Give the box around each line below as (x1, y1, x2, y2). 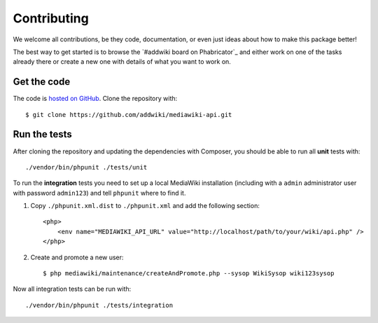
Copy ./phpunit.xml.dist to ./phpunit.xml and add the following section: (30, 202, 260, 210)
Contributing (13, 11, 89, 26)
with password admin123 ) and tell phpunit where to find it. (13, 188, 186, 197)
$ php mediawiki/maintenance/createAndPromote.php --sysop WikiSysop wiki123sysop (43, 270, 335, 277)
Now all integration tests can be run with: (13, 284, 132, 294)
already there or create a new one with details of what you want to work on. (13, 57, 231, 66)
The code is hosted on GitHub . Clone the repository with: (13, 95, 178, 103)
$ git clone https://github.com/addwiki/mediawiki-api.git (25, 111, 232, 118)
